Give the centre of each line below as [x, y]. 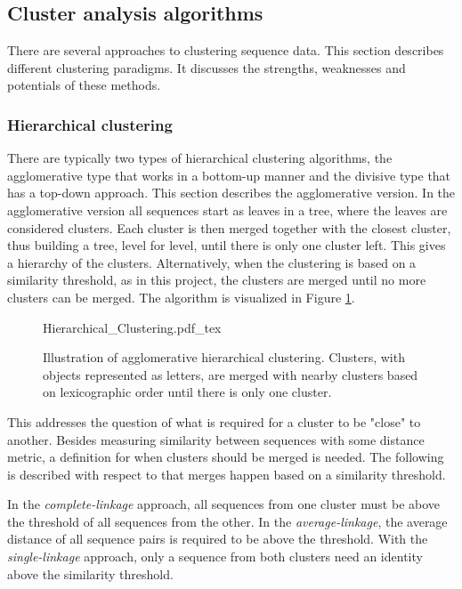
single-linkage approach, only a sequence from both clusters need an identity [215, 557]
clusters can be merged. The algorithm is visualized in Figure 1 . [181, 297]
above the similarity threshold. [90, 573]
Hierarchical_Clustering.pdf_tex [132, 327]
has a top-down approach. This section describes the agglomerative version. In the [231, 193]
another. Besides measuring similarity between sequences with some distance [216, 439]
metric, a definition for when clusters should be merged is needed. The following [226, 457]
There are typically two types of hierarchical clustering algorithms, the [200, 158]
